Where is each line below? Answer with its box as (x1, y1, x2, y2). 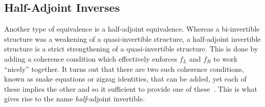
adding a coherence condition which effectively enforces (4, 53, 177, 64)
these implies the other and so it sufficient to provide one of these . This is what (4, 83, 257, 94)
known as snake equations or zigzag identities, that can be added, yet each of (4, 73, 247, 84)
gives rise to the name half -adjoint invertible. (4, 93, 145, 104)
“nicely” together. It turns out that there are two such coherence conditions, (4, 63, 244, 74)
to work (213, 53, 238, 64)
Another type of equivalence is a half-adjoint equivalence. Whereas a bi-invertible (4, 23, 260, 34)
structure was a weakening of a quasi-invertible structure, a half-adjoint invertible (4, 33, 261, 44)
